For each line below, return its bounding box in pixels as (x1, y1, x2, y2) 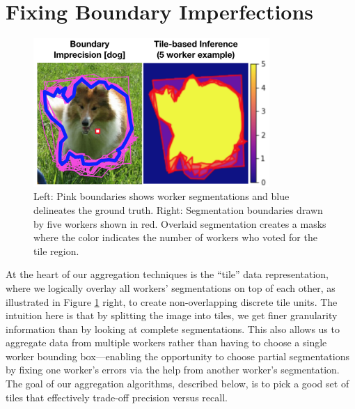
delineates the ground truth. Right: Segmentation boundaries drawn (33, 202, 323, 217)
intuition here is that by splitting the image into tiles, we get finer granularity (6, 308, 338, 323)
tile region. (33, 243, 79, 258)
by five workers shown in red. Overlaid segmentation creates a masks (33, 216, 326, 231)
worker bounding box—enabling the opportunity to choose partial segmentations (6, 348, 349, 363)
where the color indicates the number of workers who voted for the (33, 230, 317, 245)
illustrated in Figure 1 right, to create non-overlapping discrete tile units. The (6, 294, 338, 309)
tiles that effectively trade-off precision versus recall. (6, 389, 228, 404)
